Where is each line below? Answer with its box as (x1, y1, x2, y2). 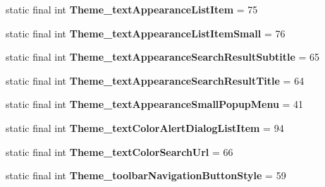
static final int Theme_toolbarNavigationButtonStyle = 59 (6, 168, 286, 183)
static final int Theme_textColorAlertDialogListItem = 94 (6, 120, 284, 135)
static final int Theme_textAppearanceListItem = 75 (6, 2, 258, 16)
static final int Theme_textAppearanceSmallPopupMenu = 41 (6, 97, 304, 111)
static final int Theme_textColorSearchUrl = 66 (6, 144, 233, 159)
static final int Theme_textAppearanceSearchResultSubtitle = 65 (6, 49, 320, 64)
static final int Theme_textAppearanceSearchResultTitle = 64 (6, 73, 305, 88)
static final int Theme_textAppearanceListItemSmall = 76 (6, 25, 286, 40)
